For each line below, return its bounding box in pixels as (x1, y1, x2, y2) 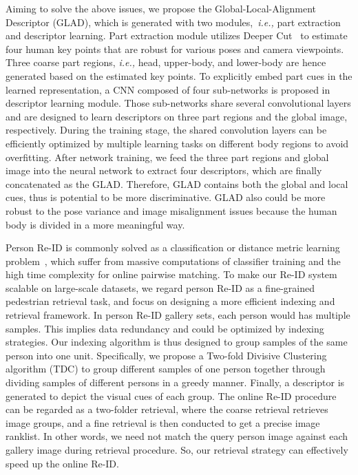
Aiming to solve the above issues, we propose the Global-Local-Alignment (6, 1, 317, 15)
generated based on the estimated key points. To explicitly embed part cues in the (6, 68, 352, 83)
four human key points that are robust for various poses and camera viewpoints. (6, 41, 344, 56)
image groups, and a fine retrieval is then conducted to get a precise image (6, 415, 320, 430)
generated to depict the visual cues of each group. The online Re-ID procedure (6, 388, 337, 403)
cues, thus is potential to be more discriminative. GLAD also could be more (6, 190, 326, 204)
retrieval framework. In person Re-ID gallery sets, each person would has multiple (6, 308, 350, 322)
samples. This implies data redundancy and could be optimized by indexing (6, 321, 324, 335)
